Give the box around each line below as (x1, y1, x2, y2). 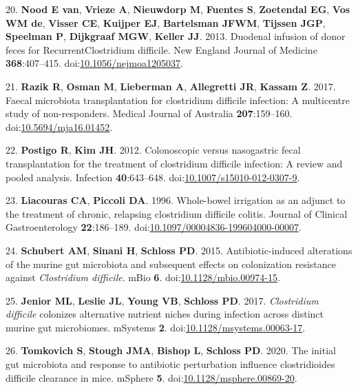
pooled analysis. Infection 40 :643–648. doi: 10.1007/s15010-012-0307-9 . (6, 170, 300, 184)
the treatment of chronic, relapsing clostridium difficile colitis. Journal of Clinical (6, 206, 348, 220)
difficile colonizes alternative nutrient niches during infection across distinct (6, 307, 324, 321)
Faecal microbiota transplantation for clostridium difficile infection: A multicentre (6, 92, 350, 107)
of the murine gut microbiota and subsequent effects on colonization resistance (6, 256, 336, 271)
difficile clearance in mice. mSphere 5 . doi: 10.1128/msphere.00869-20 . (6, 370, 297, 384)
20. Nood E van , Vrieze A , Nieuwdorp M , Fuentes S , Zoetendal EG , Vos (6, 2, 350, 16)
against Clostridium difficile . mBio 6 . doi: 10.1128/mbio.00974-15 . (6, 270, 280, 285)
